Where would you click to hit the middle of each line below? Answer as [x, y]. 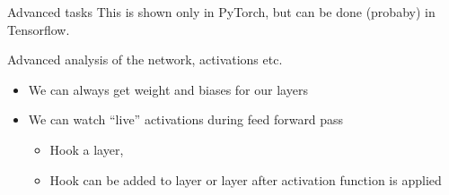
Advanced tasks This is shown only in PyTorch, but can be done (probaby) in [221, 12]
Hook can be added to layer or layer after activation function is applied [246, 179]
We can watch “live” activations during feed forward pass [186, 119]
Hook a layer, [87, 149]
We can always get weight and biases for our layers [168, 89]
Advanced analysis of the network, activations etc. [145, 59]
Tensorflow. [39, 29]
